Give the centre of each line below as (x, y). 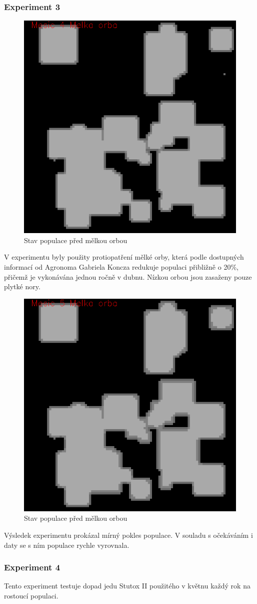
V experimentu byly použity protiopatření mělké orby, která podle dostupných (124, 257)
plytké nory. (22, 286)
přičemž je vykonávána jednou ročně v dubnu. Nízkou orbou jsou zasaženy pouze (128, 276)
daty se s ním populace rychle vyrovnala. (67, 545)
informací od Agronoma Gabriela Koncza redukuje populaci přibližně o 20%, (121, 267)
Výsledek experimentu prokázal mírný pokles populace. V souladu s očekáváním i (128, 535)
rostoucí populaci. (31, 595)
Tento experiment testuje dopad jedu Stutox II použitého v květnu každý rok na (127, 586)
